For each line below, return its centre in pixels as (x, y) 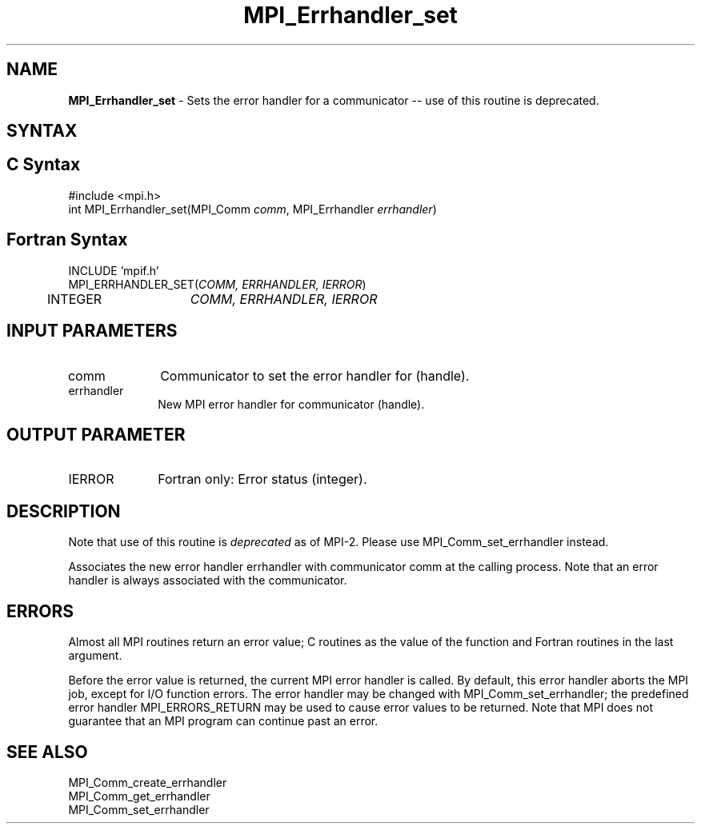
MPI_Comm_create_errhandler (148, 782)
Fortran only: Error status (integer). (262, 479)
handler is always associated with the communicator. (208, 581)
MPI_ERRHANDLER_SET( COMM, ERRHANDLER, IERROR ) (217, 284)
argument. (95, 656)
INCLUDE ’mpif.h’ (114, 270)
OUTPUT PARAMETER (96, 434)
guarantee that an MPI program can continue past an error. (223, 721)
